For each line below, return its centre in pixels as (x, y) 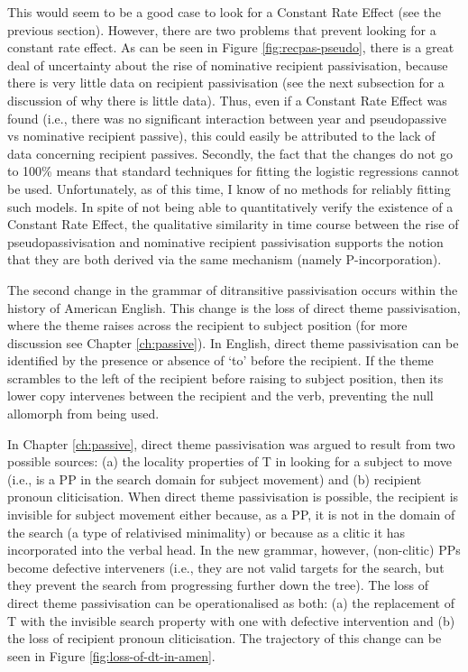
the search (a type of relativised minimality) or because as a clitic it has (206, 532)
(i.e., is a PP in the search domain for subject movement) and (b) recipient (215, 479)
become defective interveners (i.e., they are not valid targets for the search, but (226, 567)
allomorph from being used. (83, 414)
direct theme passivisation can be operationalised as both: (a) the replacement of (231, 603)
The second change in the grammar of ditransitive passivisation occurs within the (233, 289)
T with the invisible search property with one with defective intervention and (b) (231, 620)
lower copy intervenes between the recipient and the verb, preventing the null (220, 396)
